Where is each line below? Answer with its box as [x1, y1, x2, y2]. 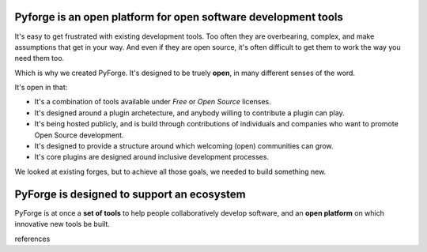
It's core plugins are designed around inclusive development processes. [34, 152, 269, 162]
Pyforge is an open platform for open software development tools [14, 10, 344, 24]
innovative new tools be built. [14, 220, 111, 229]
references [14, 234, 51, 243]
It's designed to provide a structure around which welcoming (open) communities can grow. [34, 141, 334, 151]
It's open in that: [14, 83, 68, 92]
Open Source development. [34, 130, 124, 140]
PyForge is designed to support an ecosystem [14, 187, 246, 201]
